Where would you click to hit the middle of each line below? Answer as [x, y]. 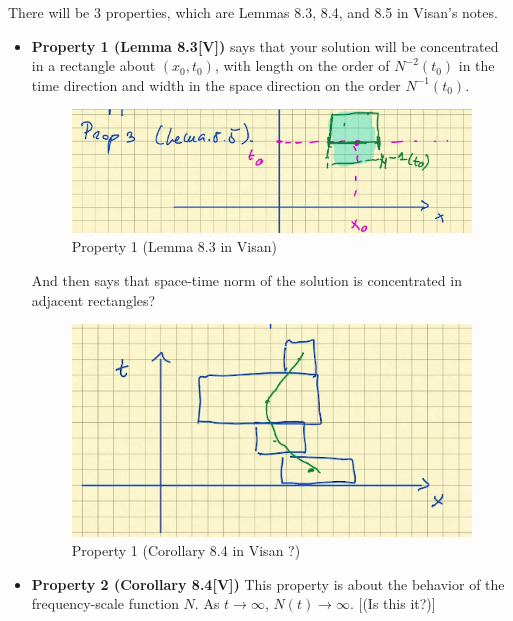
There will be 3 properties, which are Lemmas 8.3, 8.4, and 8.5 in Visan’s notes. [253, 12]
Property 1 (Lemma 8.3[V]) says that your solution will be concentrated [265, 45]
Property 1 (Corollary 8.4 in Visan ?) [186, 550]
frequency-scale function [105, 603]
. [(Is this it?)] [392, 603]
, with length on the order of [302, 65]
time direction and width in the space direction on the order [216, 84]
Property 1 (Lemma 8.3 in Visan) [174, 246]
